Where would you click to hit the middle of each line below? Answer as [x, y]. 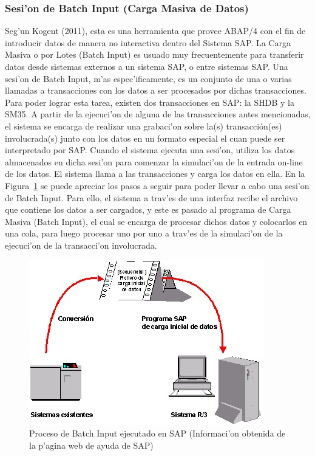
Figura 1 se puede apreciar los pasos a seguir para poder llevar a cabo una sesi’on [157, 185]
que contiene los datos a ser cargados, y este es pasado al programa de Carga [148, 209]
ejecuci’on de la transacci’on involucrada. [81, 245]
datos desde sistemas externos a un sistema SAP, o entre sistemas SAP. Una [147, 66]
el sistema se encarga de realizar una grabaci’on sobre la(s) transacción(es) [144, 126]
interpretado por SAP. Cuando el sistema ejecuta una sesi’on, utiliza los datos [150, 150]
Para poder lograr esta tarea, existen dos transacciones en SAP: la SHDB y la [150, 102]
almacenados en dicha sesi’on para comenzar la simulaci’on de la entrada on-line [154, 161]
